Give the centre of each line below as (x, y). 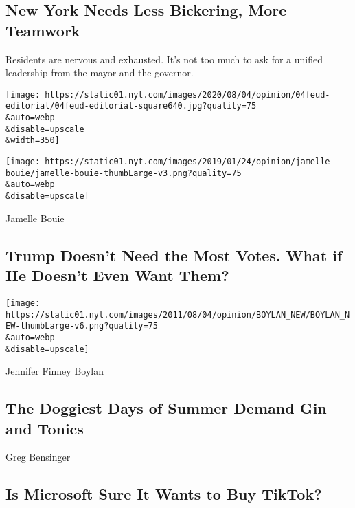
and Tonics (45, 428)
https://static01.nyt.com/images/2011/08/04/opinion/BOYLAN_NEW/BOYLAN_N (178, 314)
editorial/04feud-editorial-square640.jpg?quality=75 (131, 106)
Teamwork (43, 30)
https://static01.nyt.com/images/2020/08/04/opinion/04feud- (187, 95)
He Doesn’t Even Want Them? (117, 275)
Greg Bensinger (38, 457)
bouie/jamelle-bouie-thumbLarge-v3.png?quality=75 (124, 173)
